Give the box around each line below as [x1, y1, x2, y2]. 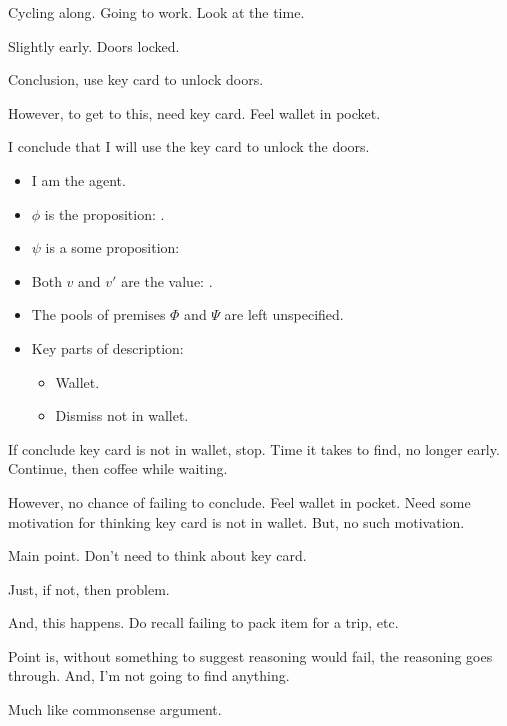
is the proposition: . [44, 203, 165, 224]
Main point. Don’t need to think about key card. [8, 545, 307, 566]
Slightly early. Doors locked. [8, 35, 180, 56]
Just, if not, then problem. [8, 578, 170, 599]
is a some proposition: [45, 237, 180, 258]
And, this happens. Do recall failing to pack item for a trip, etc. [8, 612, 399, 633]
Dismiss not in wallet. [55, 405, 189, 426]
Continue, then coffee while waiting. [8, 458, 228, 479]
